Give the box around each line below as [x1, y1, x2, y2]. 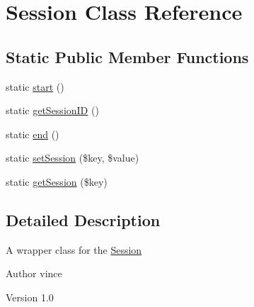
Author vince [6, 266, 62, 281]
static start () [6, 79, 64, 94]
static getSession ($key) [6, 174, 108, 189]
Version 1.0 [6, 289, 54, 304]
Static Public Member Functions [6, 45, 249, 67]
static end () [6, 126, 59, 141]
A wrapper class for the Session [6, 242, 142, 257]
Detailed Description [6, 208, 161, 230]
